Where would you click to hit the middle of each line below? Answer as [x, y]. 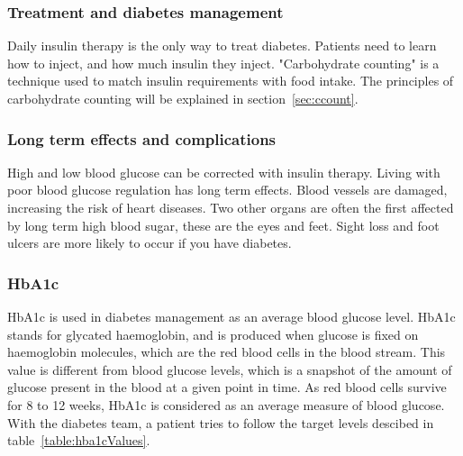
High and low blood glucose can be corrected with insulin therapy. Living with [224, 172]
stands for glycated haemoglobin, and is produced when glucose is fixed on [213, 334]
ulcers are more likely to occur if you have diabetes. [150, 243]
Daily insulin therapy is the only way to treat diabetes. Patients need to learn [222, 46]
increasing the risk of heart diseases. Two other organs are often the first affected [231, 207]
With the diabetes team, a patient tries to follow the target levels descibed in [221, 422]
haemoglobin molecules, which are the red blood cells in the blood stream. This [227, 352]
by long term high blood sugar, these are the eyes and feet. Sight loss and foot [223, 225]
